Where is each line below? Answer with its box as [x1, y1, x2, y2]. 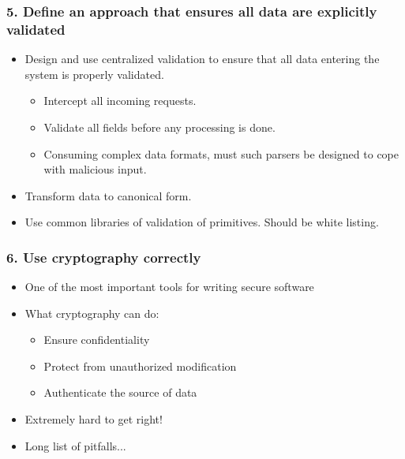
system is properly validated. [24, 65, 164, 82]
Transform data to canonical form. [24, 187, 192, 203]
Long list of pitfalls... [24, 437, 126, 453]
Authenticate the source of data [43, 384, 197, 401]
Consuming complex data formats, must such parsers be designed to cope [43, 145, 399, 162]
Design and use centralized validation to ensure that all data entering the [24, 50, 380, 67]
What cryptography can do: [24, 304, 159, 321]
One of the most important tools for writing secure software [24, 278, 314, 295]
